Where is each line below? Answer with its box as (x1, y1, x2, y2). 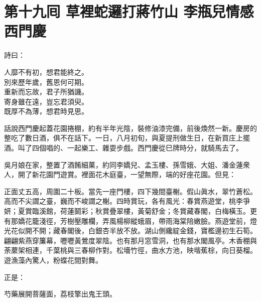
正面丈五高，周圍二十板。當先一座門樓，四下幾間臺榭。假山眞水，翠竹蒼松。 (4, 186, 257, 196)
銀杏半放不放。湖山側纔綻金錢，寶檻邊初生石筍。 (95, 225, 257, 236)
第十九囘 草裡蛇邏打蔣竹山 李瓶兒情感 (4, 1, 254, 22)
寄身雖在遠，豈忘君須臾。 (4, 96, 88, 106)
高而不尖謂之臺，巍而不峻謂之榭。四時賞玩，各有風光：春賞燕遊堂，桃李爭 (4, 196, 250, 206)
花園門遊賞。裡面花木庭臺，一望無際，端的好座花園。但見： (39, 169, 236, 180)
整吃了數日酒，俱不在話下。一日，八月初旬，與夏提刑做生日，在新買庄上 (4, 132, 243, 143)
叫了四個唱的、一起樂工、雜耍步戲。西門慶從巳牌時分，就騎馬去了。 (18, 142, 243, 153)
